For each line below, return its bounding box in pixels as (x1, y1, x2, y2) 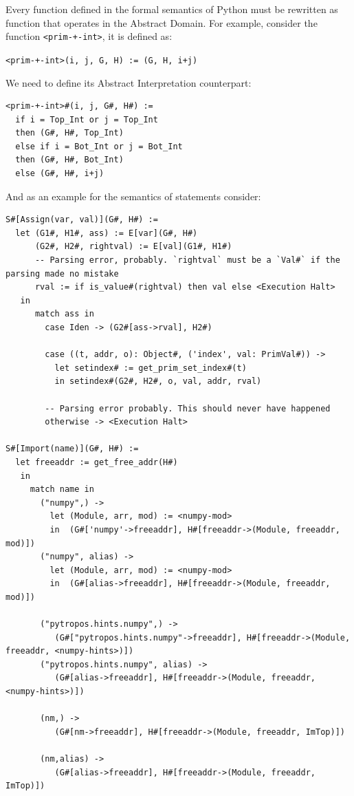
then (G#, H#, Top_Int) (15, 128, 124, 138)
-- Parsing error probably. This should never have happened (45, 403, 331, 413)
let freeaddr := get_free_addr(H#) (15, 457, 178, 467)
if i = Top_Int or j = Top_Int (15, 114, 158, 125)
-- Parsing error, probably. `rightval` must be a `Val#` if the (34, 255, 340, 266)
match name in (30, 484, 94, 495)
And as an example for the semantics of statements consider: (5, 189, 261, 203)
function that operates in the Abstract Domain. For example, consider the (5, 15, 318, 30)
